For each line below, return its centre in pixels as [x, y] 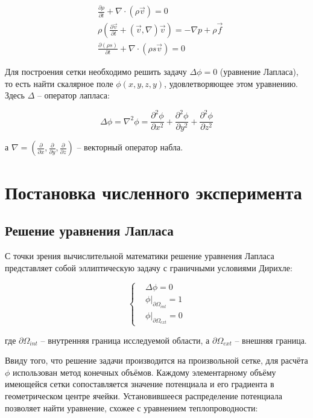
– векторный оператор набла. [130, 147]
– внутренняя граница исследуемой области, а [125, 340]
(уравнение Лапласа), [259, 71]
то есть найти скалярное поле [59, 83]
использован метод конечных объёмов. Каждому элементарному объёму [144, 372]
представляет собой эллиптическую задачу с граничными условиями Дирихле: [149, 267]
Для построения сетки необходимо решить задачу [96, 71]
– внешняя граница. [271, 340]
